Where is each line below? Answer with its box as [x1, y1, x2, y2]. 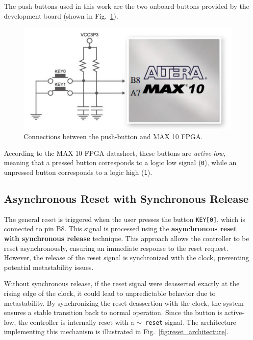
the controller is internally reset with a [18, 316, 134, 327]
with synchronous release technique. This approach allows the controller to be [4, 233, 249, 243]
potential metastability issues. [4, 262, 94, 272]
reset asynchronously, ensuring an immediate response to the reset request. [4, 243, 228, 253]
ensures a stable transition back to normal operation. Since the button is [4, 307, 223, 317]
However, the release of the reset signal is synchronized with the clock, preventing [4, 252, 249, 263]
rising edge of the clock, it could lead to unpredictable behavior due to [4, 288, 216, 298]
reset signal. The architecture [145, 316, 236, 327]
